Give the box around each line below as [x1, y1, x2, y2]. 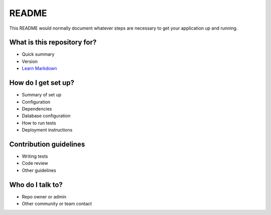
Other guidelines [22, 167, 56, 173]
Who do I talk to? [9, 180, 63, 189]
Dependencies [22, 105, 52, 112]
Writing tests [22, 153, 48, 159]
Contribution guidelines [9, 140, 85, 148]
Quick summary [22, 51, 55, 57]
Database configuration [22, 113, 71, 119]
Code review [22, 160, 48, 166]
